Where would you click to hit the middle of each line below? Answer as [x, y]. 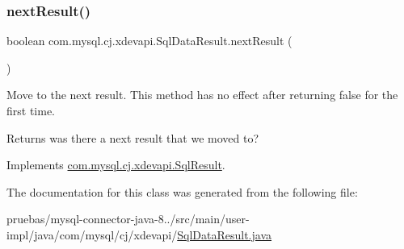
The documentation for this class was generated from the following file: [182, 191]
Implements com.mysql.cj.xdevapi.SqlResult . [116, 165]
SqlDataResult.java [225, 234]
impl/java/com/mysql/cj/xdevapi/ [92, 234]
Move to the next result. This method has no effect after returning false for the [202, 95]
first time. [31, 110]
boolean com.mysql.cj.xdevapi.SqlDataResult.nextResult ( [149, 41]
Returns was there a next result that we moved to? [133, 137]
